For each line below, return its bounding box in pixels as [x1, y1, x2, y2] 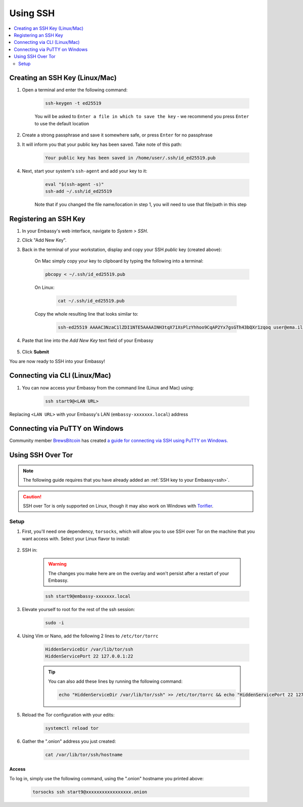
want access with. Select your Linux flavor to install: [22, 535, 130, 541]
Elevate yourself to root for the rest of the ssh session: [22, 607, 135, 613]
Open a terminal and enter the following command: [22, 87, 128, 93]
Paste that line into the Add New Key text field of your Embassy [22, 337, 154, 343]
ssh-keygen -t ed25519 [45, 100, 102, 106]
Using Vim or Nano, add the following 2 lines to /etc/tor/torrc [22, 633, 159, 639]
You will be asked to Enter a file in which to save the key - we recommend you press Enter [34, 114, 249, 120]
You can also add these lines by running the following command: [48, 678, 183, 684]
